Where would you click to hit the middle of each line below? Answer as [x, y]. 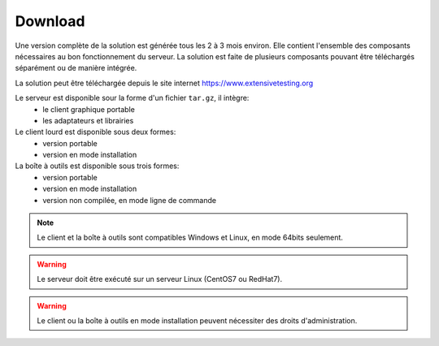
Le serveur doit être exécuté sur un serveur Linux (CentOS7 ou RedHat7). [160, 279]
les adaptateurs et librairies [88, 120]
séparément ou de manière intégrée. [76, 68]
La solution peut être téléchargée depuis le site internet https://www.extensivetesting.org [164, 83]
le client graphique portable [89, 109]
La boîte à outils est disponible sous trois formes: [97, 166]
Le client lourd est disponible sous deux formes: [96, 132]
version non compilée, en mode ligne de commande [130, 200]
